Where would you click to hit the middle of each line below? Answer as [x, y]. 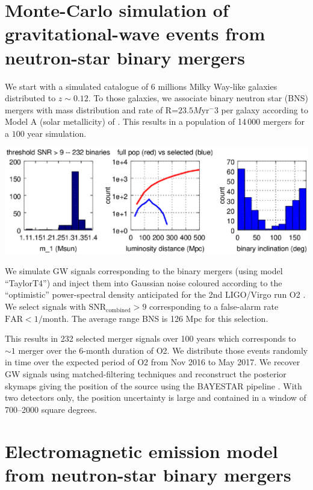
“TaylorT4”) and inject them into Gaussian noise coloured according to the [144, 282]
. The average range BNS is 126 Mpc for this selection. [167, 318]
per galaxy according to [265, 109]
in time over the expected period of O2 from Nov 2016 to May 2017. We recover [153, 362]
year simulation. [57, 133]
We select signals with [45, 306]
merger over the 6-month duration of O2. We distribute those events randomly [163, 350]
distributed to [30, 98]
